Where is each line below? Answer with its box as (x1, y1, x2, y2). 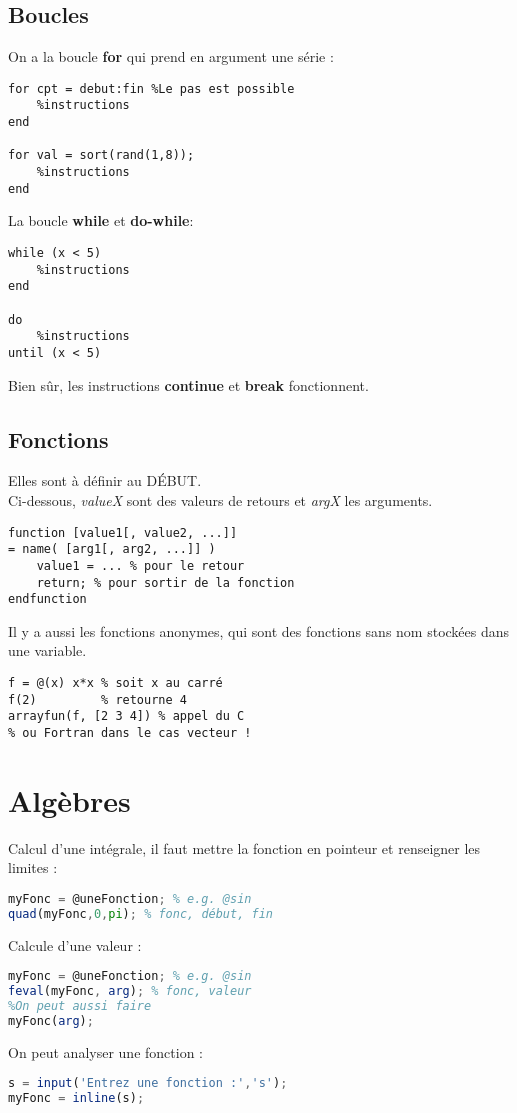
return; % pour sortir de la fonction (36, 575, 295, 590)
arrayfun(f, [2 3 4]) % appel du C (8, 709, 245, 724)
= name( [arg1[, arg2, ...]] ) (8, 542, 216, 557)
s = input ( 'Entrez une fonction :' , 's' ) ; (8, 1076, 288, 1091)
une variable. (8, 640, 87, 661)
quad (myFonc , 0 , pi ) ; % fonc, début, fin (8, 906, 273, 921)
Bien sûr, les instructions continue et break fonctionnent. (8, 374, 369, 395)
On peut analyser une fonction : (8, 1041, 203, 1062)
